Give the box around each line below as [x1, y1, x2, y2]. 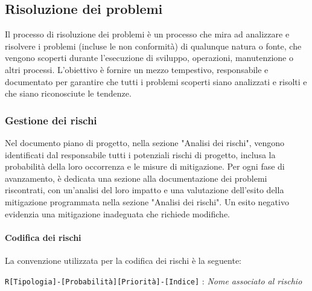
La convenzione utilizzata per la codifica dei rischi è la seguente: [5, 254, 241, 266]
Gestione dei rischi [5, 112, 97, 127]
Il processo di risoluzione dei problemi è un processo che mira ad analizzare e [5, 28, 290, 40]
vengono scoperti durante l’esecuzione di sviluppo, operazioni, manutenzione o [5, 51, 293, 64]
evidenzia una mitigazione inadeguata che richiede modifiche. [5, 207, 230, 220]
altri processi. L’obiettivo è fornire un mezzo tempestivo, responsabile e [5, 63, 269, 75]
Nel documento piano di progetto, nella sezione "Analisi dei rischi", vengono [5, 136, 285, 149]
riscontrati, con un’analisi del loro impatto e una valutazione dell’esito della [5, 184, 284, 196]
